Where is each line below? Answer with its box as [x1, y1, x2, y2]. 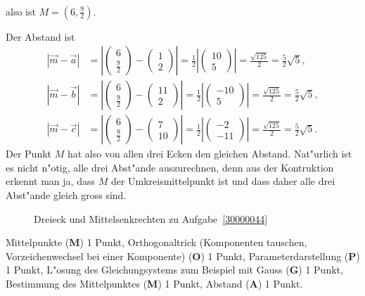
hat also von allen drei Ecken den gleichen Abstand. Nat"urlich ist [67, 146, 352, 161]
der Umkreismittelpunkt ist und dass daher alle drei [110, 174, 335, 188]
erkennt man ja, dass [6, 174, 95, 188]
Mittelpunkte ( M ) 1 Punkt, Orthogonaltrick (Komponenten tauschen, [6, 235, 307, 250]
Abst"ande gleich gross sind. [6, 187, 127, 202]
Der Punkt [6, 146, 52, 161]
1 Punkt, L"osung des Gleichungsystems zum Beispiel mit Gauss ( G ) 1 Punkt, [6, 262, 343, 277]
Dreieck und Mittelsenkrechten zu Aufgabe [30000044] [34, 211, 268, 226]
